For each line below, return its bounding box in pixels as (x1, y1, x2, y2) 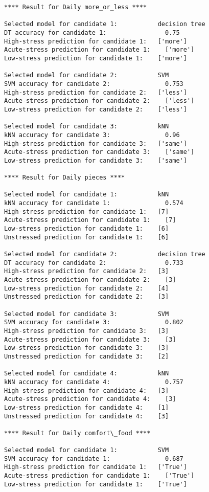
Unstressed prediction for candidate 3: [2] (4, 352, 169, 360)
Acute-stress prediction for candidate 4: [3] (4, 395, 176, 403)
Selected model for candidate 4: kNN (4, 370, 169, 377)
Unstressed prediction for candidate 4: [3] (4, 412, 169, 420)
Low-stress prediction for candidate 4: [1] (4, 404, 169, 411)
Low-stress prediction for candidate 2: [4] (4, 284, 169, 292)
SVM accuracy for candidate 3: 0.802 (4, 319, 183, 326)
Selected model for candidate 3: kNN (4, 123, 169, 130)
